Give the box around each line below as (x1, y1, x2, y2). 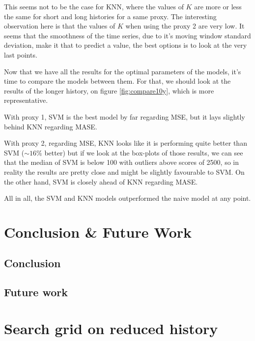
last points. (4, 49, 37, 60)
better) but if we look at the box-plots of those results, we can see (44, 147, 243, 157)
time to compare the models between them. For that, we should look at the (4, 76, 231, 86)
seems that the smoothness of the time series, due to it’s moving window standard (4, 30, 251, 40)
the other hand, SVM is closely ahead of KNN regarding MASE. (4, 176, 198, 186)
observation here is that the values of (4, 21, 115, 31)
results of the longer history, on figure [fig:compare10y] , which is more (4, 85, 214, 95)
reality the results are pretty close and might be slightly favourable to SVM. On (4, 166, 245, 177)
